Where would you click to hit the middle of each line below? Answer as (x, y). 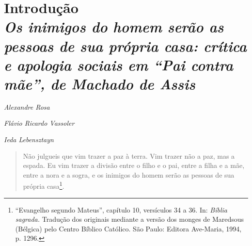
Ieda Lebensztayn (29, 139)
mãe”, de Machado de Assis (100, 83)
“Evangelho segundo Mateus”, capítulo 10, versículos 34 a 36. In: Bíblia (121, 209)
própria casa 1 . (44, 185)
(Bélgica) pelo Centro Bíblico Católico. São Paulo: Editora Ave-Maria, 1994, (128, 228)
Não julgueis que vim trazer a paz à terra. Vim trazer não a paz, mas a (129, 156)
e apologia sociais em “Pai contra (119, 65)
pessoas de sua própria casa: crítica (126, 46)
